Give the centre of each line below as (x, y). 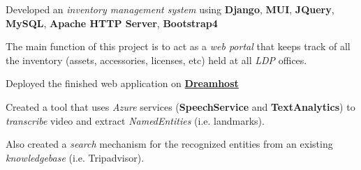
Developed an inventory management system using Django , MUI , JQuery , (170, 9)
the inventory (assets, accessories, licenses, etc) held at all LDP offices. (156, 60)
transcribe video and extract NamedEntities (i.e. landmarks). (135, 120)
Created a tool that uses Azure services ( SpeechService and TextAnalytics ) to (180, 106)
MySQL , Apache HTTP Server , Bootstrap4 (112, 23)
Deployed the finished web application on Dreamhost (122, 83)
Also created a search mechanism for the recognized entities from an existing (169, 144)
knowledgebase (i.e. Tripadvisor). (75, 157)
